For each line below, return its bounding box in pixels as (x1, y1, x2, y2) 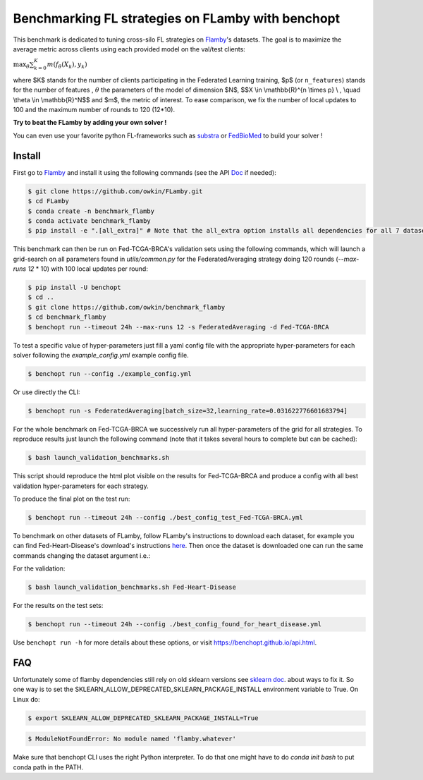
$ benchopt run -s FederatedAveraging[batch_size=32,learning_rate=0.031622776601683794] (27, 406, 348, 415)
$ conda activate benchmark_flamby (27, 217, 151, 225)
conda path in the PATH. (13, 762, 84, 772)
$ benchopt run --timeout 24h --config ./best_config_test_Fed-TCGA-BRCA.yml (27, 513, 303, 522)
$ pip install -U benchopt (27, 284, 121, 292)
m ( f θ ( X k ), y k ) (47, 61, 87, 70)
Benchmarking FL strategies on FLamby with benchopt (13, 11, 341, 26)
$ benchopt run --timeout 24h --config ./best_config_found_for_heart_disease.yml (27, 621, 322, 628)
